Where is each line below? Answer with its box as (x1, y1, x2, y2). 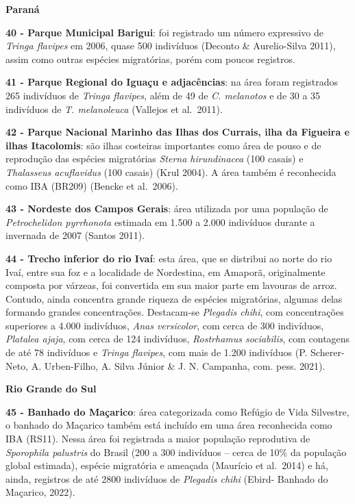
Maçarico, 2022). (5, 485, 75, 499)
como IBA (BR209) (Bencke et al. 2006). (5, 178, 178, 192)
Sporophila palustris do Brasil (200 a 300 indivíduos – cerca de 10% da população (5, 444, 347, 459)
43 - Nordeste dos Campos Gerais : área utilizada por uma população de (5, 201, 328, 216)
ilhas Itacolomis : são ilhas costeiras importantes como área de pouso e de (5, 138, 321, 152)
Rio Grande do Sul (5, 381, 97, 396)
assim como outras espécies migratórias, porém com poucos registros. (5, 51, 295, 66)
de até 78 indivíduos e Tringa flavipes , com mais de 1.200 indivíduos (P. (5, 345, 308, 360)
